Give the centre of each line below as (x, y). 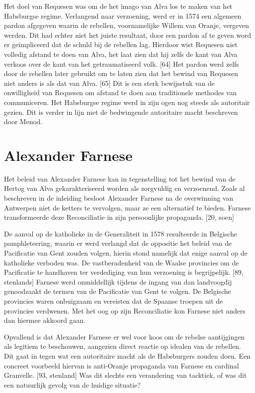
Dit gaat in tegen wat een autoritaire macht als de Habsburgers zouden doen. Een (127, 355)
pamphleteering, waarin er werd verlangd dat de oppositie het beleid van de (118, 243)
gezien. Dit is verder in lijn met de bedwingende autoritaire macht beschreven (121, 112)
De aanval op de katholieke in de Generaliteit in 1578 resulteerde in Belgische (121, 233)
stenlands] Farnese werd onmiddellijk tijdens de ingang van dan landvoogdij (118, 281)
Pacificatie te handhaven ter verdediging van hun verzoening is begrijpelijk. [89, (124, 272)
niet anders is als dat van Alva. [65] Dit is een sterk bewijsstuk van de (109, 83)
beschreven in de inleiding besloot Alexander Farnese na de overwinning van (119, 198)
